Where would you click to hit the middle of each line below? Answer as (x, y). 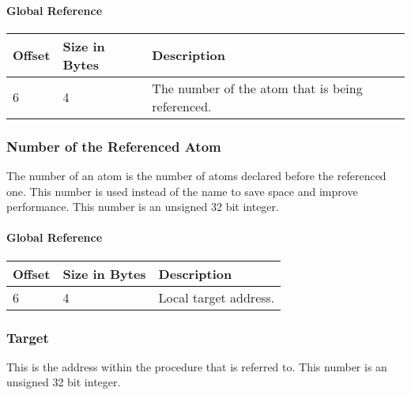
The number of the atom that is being (257, 88)
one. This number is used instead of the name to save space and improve (182, 191)
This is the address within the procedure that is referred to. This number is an (197, 366)
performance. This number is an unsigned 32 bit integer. (143, 207)
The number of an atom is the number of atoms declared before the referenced (196, 176)
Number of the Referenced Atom (114, 146)
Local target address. (217, 297)
